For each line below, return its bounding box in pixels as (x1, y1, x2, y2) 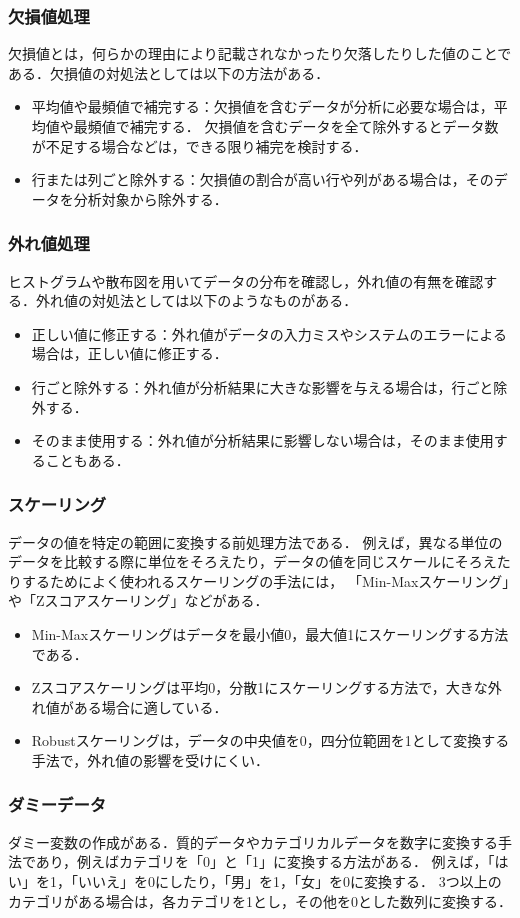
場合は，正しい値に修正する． (31, 343, 228, 364)
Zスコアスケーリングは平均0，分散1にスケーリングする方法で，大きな (31, 677, 488, 698)
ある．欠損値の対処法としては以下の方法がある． (8, 62, 330, 83)
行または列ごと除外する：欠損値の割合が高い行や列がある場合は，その (31, 169, 494, 190)
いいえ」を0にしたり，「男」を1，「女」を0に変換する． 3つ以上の (77, 870, 502, 891)
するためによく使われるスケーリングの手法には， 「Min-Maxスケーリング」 (21, 570, 510, 591)
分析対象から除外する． (73, 188, 228, 209)
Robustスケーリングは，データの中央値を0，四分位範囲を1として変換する (31, 730, 510, 751)
